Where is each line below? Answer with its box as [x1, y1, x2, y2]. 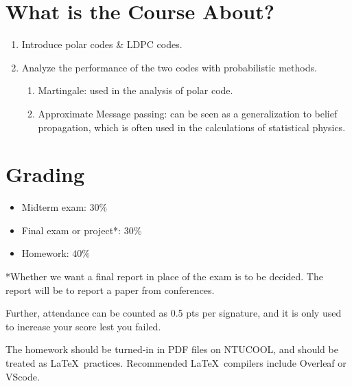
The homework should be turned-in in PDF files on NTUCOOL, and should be [5, 342, 338, 356]
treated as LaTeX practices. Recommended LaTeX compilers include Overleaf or [5, 355, 347, 370]
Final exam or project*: [21, 223, 121, 237]
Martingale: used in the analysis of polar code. [38, 83, 233, 98]
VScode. [5, 369, 40, 383]
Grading [5, 160, 85, 188]
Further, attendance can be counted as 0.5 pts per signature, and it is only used [5, 306, 342, 320]
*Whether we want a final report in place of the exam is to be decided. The [5, 269, 323, 283]
